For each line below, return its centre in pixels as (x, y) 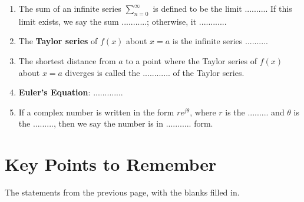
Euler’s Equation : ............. (71, 92)
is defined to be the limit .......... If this (222, 8)
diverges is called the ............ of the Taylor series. (155, 72)
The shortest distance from (67, 60)
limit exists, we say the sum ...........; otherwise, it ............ (123, 21)
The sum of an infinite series (70, 8)
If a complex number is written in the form (96, 112)
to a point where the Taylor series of (191, 60)
